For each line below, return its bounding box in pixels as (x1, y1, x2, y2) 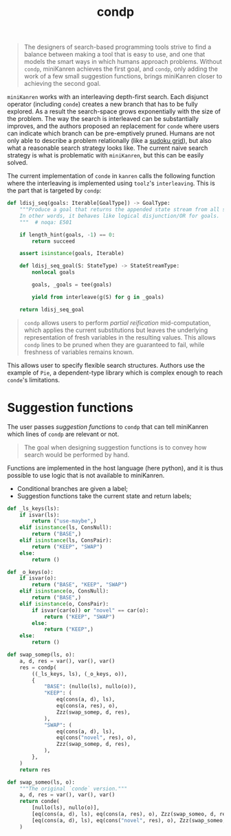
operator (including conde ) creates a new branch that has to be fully (7, 100, 198, 109)
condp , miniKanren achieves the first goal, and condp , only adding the (23, 65, 218, 73)
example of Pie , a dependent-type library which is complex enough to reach (7, 368, 223, 377)
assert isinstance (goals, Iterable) (19, 250, 125, 257)
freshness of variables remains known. (23, 348, 134, 356)
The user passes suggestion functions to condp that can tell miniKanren (7, 422, 208, 430)
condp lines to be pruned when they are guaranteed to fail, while (23, 340, 205, 349)
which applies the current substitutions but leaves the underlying (23, 326, 208, 334)
